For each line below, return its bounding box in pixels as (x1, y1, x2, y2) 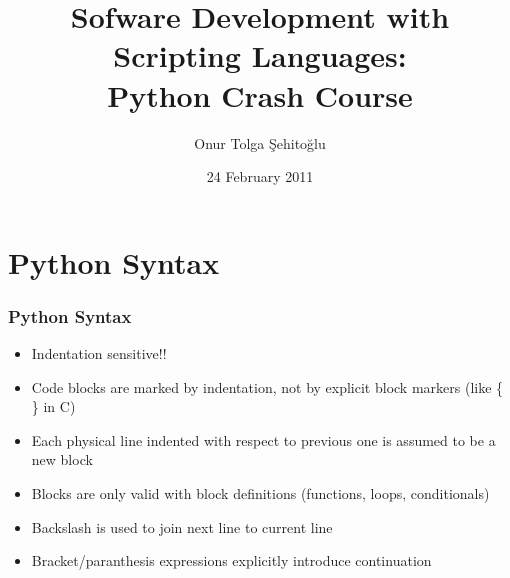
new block (31, 449, 93, 470)
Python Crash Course (107, 74, 413, 115)
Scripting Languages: (113, 35, 407, 76)
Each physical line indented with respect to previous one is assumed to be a (31, 429, 496, 450)
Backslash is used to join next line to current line (31, 516, 333, 537)
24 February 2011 (206, 166, 314, 187)
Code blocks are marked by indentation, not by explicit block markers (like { (31, 376, 504, 397)
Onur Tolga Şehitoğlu (194, 132, 326, 153)
